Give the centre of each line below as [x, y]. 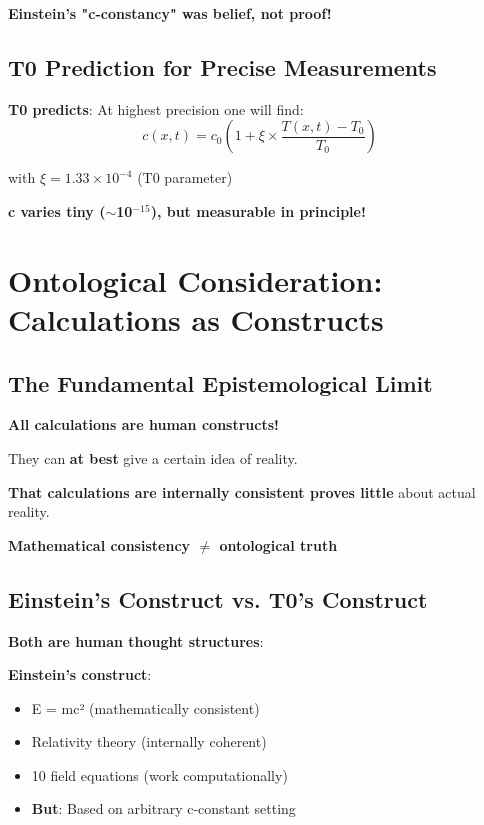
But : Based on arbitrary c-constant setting [163, 808]
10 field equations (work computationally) [159, 774]
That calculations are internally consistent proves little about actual [242, 491]
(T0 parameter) [185, 177]
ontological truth [278, 544]
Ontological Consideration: [195, 279]
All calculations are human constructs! [143, 424]
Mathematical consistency [99, 544]
